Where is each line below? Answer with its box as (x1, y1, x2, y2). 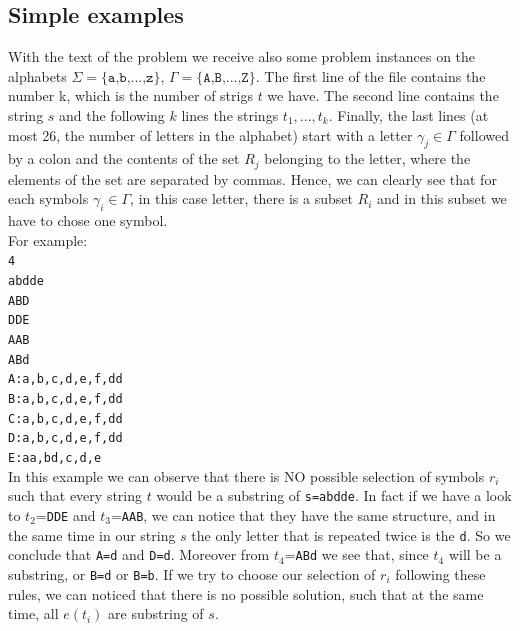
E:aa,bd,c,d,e (8, 450, 102, 465)
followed (459, 124, 509, 145)
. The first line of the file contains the (255, 65, 486, 86)
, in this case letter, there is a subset (130, 188, 353, 209)
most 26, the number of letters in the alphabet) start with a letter (8, 124, 413, 145)
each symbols (8, 188, 89, 209)
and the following (59, 104, 165, 125)
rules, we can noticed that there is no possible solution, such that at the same (8, 583, 484, 604)
